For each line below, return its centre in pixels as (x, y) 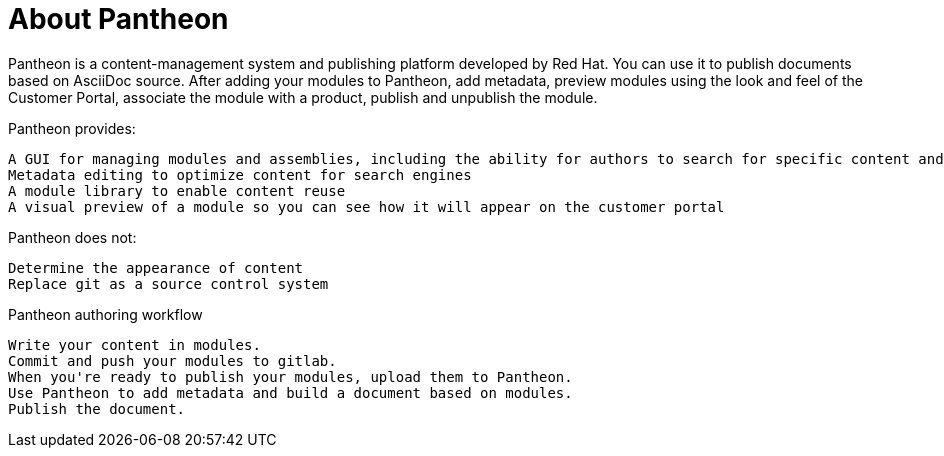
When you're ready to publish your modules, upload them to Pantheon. (290, 376)
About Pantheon (118, 19)
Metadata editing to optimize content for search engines (240, 174)
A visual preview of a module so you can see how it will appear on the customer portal (366, 206)
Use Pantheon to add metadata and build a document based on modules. (290, 392)
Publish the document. (97, 408)
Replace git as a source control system (168, 283)
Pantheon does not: (72, 237)
